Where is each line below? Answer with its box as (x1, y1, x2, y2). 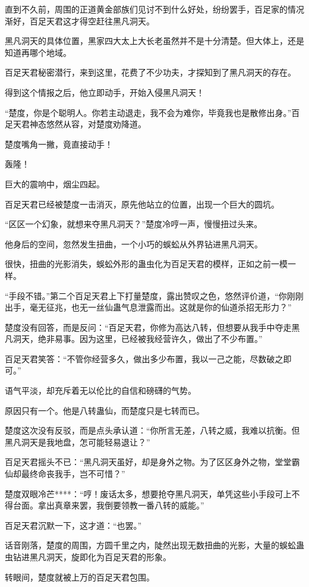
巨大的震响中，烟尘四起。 (5, 177, 105, 190)
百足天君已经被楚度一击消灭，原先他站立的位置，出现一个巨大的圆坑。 (5, 197, 279, 210)
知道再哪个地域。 (5, 46, 71, 58)
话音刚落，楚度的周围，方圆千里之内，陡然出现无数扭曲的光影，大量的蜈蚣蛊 (5, 539, 304, 551)
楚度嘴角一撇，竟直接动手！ (5, 137, 113, 150)
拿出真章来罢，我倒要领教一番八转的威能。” (37, 499, 204, 511)
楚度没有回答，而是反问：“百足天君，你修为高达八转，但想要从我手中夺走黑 (5, 321, 300, 333)
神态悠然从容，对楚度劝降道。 (29, 118, 146, 130)
